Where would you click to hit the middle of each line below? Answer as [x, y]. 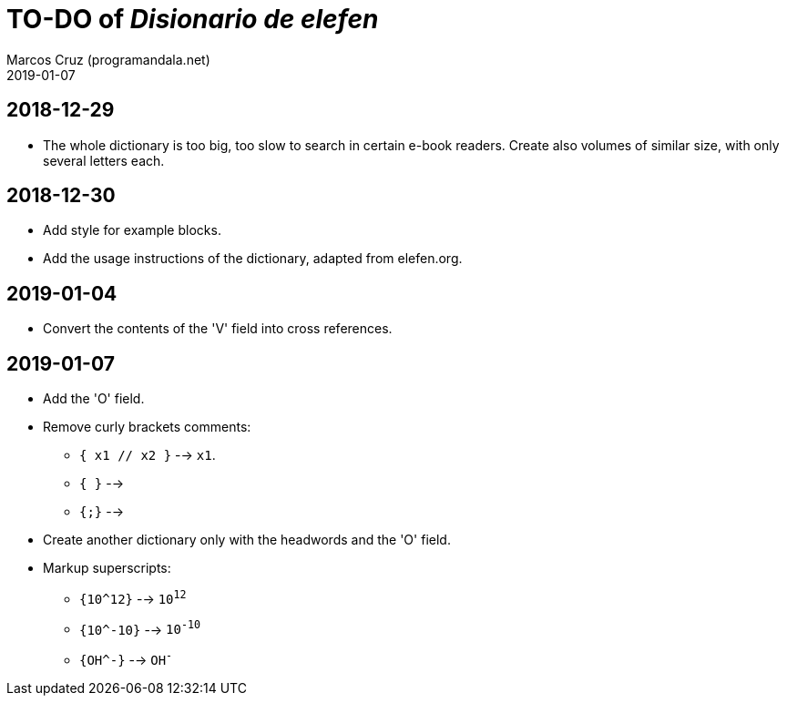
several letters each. [104, 160]
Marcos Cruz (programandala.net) [108, 59]
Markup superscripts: [107, 568]
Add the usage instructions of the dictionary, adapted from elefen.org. [253, 259]
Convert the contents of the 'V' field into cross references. [218, 329]
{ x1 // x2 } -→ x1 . [148, 455]
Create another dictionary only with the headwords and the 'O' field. [247, 540]
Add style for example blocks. [132, 230]
